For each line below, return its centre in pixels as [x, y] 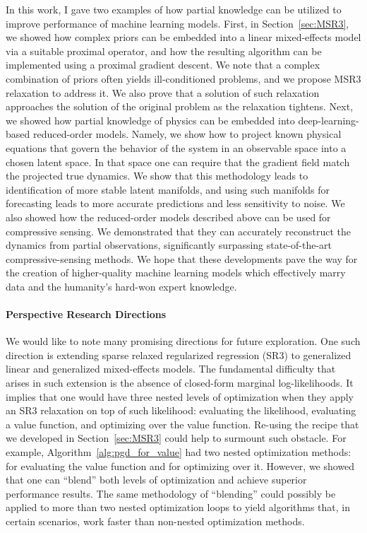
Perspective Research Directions [86, 314]
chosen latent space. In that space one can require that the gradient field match [178, 162]
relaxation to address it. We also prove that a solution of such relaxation [163, 92]
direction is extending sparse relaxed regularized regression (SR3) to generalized [179, 355]
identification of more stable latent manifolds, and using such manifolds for [168, 189]
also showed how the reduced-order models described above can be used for [168, 217]
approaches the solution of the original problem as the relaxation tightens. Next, [180, 106]
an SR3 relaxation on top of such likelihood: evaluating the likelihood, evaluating [181, 410]
